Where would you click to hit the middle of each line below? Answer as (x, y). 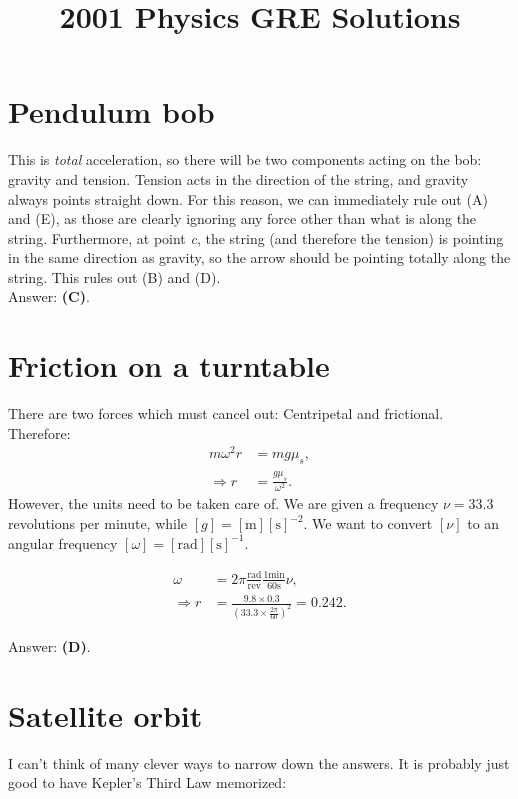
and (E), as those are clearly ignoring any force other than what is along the (242, 218)
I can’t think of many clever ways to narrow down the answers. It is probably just (259, 762)
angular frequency (63, 542)
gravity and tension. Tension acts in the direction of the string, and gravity (238, 178)
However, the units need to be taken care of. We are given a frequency (223, 503)
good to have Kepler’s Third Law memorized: (147, 782)
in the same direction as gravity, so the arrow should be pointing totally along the (259, 257)
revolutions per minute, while (98, 523)
